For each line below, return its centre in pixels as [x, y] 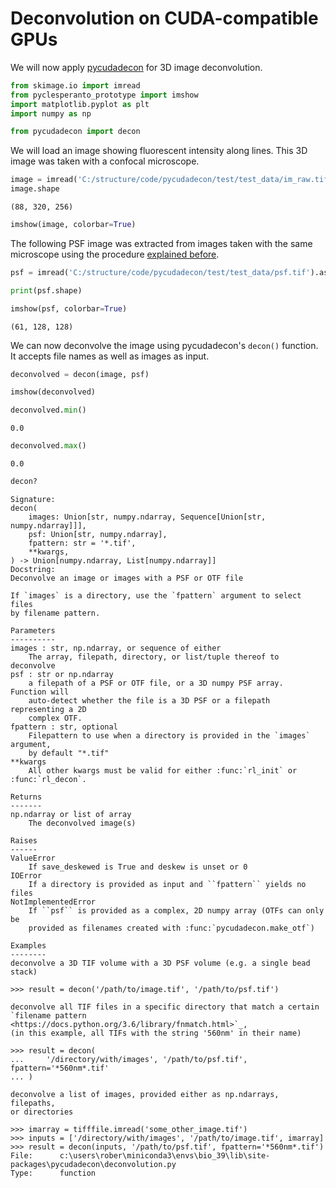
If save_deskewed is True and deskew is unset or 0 [138, 867]
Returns [26, 797]
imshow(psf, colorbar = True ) [69, 308]
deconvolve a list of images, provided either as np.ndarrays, [145, 1094]
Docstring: [33, 569]
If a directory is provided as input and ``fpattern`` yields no [167, 884]
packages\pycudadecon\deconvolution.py [93, 1164]
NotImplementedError [53, 902]
